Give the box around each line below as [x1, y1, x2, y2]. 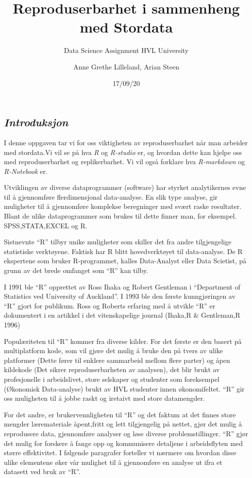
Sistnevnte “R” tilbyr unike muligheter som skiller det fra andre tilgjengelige [4, 237, 232, 247]
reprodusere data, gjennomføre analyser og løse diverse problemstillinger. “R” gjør [4, 428, 249, 438]
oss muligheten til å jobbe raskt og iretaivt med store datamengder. [4, 393, 205, 403]
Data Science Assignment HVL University [64, 45, 189, 55]
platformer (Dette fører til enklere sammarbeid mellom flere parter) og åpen [4, 355, 230, 365]
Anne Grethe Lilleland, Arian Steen [73, 61, 180, 71]
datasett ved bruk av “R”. [4, 466, 81, 477]
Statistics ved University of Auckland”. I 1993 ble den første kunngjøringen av [4, 291, 235, 301]
